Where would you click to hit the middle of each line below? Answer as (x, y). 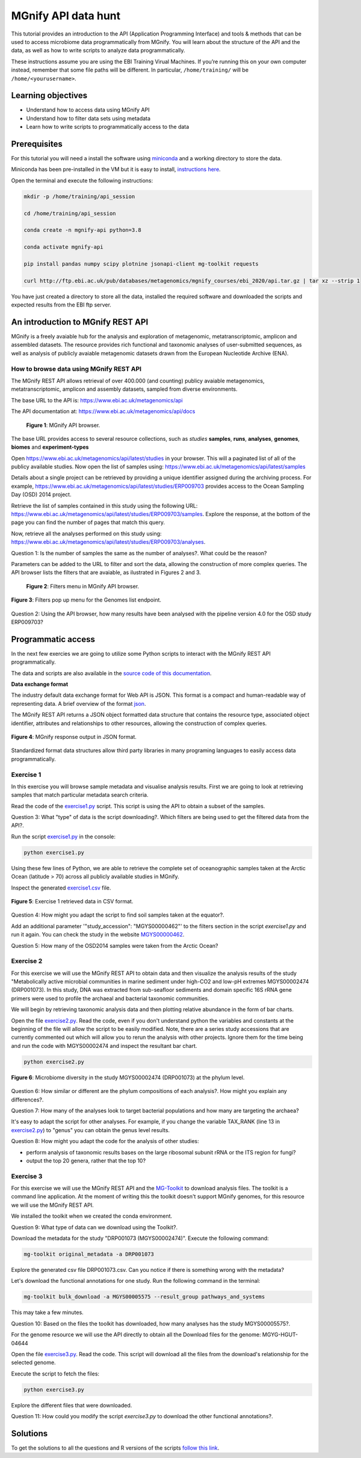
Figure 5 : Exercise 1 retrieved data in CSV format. (72, 901)
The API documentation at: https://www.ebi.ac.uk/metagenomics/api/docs (103, 411)
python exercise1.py (54, 852)
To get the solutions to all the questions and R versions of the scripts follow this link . (115, 1448)
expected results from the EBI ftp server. (61, 305)
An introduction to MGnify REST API (80, 322)
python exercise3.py (54, 1389)
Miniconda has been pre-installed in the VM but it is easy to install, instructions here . (116, 169)
